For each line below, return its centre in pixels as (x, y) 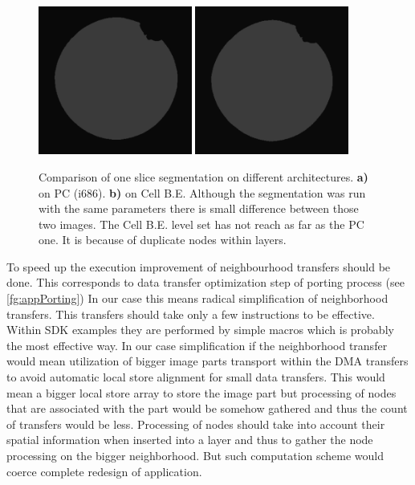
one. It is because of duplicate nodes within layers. (163, 240)
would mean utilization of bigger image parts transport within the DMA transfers (207, 361)
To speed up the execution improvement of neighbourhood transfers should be (199, 266)
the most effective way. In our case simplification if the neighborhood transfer (197, 345)
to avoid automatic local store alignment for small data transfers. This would (196, 377)
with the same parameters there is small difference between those (199, 208)
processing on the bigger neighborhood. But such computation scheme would (195, 456)
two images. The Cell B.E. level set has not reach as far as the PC (201, 224)
